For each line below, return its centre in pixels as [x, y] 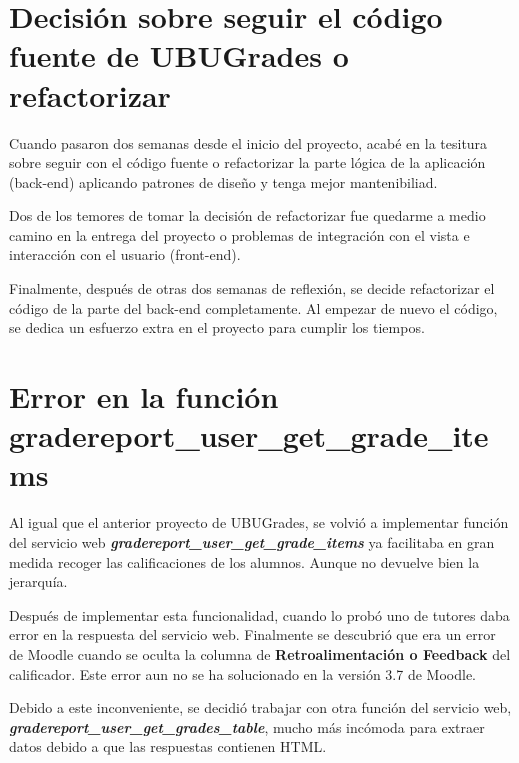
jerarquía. [38, 581]
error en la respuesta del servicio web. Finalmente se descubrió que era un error [252, 634]
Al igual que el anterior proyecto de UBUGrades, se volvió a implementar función [259, 522]
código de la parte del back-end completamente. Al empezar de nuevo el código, [253, 307]
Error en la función [144, 396]
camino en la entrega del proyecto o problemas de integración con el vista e [239, 234]
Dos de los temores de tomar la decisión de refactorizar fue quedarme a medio [247, 215]
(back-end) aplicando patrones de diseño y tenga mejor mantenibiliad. [223, 181]
